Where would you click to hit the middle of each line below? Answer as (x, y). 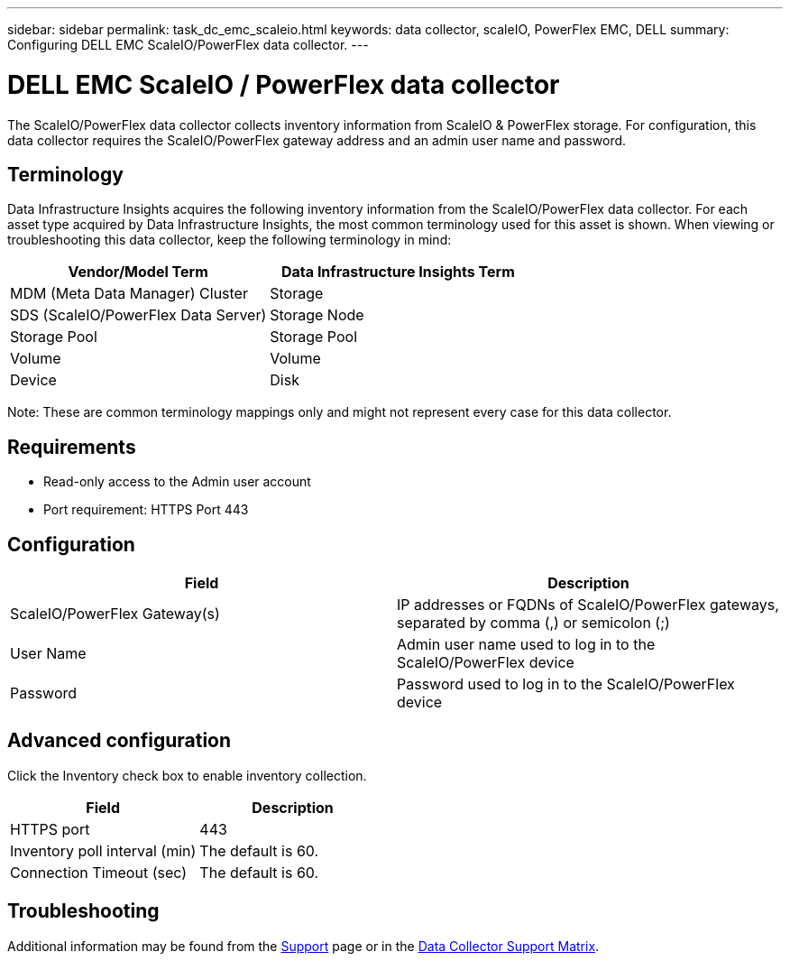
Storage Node (317, 315)
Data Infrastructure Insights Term (398, 272)
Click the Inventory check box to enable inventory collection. (187, 775)
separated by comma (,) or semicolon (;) (533, 623)
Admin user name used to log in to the (526, 645)
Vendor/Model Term (138, 272)
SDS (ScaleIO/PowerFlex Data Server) (138, 315)
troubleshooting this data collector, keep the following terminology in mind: (230, 240)
